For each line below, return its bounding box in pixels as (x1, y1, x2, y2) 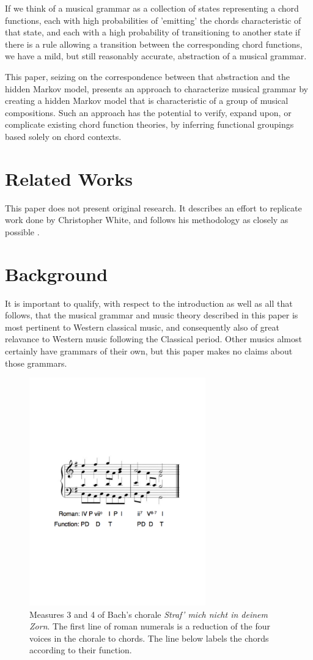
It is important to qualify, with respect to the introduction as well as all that (5, 296, 293, 309)
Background (5, 261, 108, 286)
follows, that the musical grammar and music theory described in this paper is (5, 309, 298, 321)
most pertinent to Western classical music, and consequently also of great (5, 320, 280, 333)
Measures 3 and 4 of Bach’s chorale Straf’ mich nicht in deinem (29, 607, 268, 620)
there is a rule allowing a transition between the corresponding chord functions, (5, 37, 303, 50)
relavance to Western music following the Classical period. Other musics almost (5, 332, 302, 345)
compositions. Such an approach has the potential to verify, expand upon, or (5, 106, 292, 119)
